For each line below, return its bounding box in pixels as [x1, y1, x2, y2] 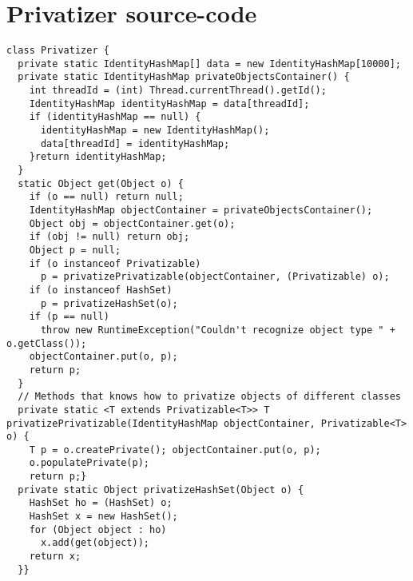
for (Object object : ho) [29, 523, 167, 535]
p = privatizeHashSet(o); [40, 297, 178, 309]
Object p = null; [29, 244, 121, 256]
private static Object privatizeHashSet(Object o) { [18, 484, 304, 495]
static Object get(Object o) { [18, 177, 184, 189]
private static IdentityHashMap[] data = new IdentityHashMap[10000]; [18, 58, 401, 70]
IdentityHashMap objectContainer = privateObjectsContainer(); [29, 205, 373, 216]
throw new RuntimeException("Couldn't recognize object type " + [40, 324, 395, 336]
